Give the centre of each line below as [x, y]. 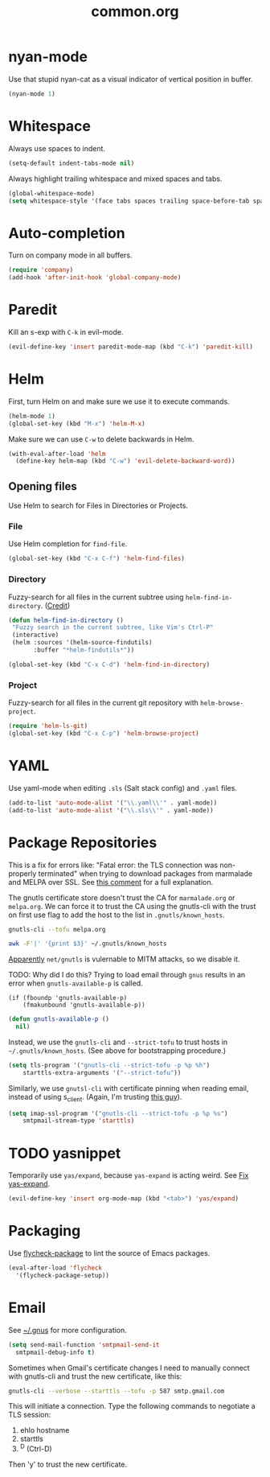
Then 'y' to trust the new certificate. [68, 1465]
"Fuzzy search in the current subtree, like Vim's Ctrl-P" [113, 627]
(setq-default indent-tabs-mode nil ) [72, 163]
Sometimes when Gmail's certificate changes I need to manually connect [129, 1368]
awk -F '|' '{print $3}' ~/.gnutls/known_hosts [88, 944]
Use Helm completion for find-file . [68, 544]
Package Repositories [83, 842]
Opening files [43, 486]
